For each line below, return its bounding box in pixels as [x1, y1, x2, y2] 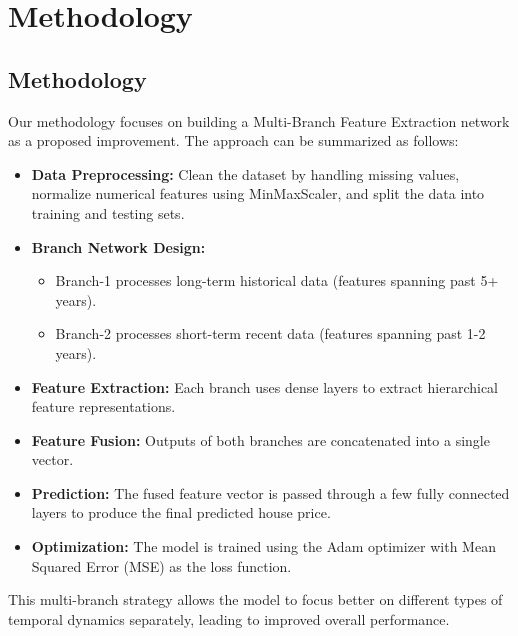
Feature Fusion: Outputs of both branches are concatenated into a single [31, 429, 490, 450]
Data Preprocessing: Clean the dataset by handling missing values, [31, 163, 460, 184]
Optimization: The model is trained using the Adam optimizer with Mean [31, 536, 496, 557]
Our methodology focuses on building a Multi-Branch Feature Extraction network [8, 110, 510, 131]
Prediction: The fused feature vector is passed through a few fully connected [31, 482, 510, 503]
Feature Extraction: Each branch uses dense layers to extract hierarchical [31, 376, 499, 397]
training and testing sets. [31, 202, 185, 223]
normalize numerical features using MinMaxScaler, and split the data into [31, 183, 485, 204]
